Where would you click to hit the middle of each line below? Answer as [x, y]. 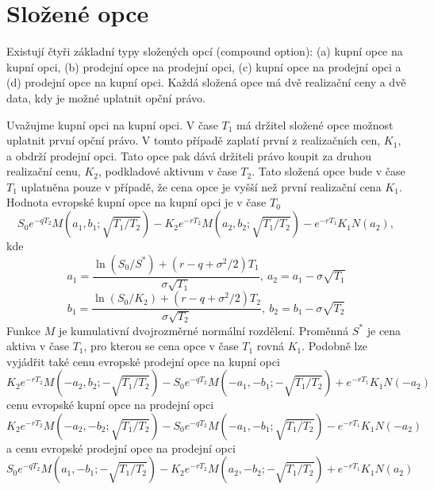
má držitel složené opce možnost [315, 124]
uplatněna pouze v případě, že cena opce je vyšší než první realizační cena [201, 186]
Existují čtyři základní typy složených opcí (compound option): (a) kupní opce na [205, 51]
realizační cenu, [44, 171]
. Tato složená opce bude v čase [328, 171]
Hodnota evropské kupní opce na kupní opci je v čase [136, 202]
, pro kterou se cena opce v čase [161, 346]
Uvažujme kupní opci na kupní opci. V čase [112, 124]
